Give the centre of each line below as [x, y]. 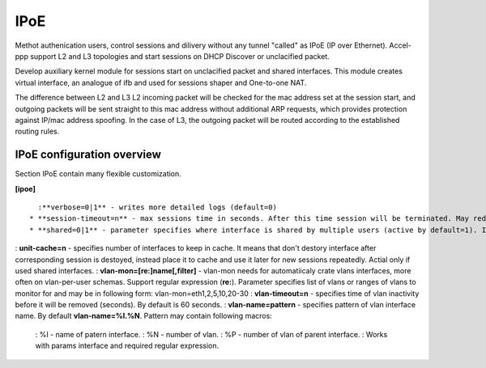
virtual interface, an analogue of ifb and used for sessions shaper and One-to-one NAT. [161, 82]
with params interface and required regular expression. [127, 346]
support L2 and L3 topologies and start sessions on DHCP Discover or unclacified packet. [179, 56]
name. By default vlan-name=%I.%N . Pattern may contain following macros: [144, 316]
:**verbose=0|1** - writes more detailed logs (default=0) [157, 207]
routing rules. [37, 131]
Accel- [401, 45]
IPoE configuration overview [88, 155]
